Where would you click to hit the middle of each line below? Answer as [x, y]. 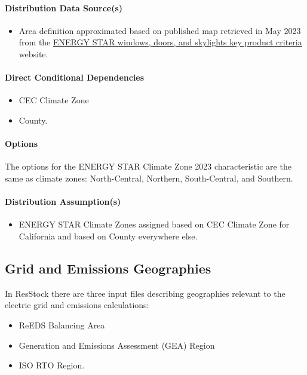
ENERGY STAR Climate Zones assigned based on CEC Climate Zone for [154, 224]
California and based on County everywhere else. [108, 236]
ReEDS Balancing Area [62, 325]
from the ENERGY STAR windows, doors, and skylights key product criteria [160, 42]
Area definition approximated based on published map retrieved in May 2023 [160, 30]
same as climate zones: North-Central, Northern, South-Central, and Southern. [149, 178]
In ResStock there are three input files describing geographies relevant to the [145, 293]
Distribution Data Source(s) [64, 7]
